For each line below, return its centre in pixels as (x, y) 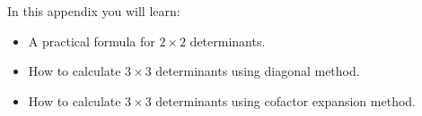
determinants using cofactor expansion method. (286, 100)
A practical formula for (92, 41)
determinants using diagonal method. (258, 71)
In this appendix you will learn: (94, 11)
